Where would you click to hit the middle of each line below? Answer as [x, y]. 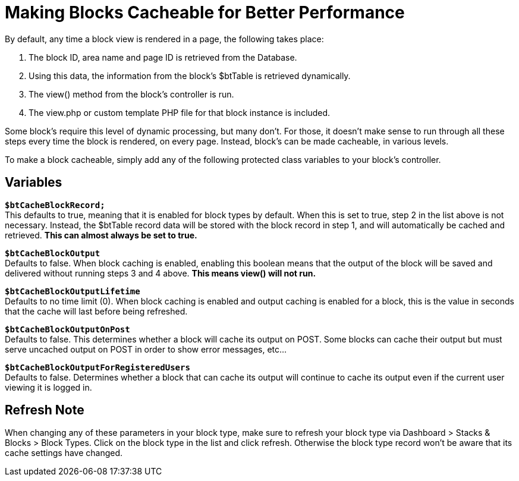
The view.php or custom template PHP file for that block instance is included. [180, 112]
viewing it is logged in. [48, 387]
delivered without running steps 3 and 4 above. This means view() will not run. [161, 273]
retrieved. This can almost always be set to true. [101, 235]
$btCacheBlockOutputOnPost [67, 329]
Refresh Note [45, 410]
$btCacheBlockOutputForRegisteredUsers [97, 367]
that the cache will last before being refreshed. [96, 311]
